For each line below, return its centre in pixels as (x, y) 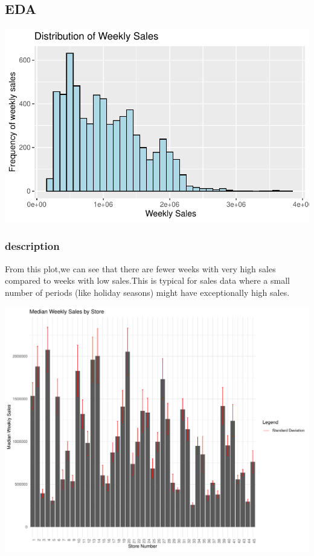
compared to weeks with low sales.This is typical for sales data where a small (147, 280)
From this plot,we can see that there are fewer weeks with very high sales (140, 268)
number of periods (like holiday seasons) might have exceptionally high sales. (147, 292)
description (32, 246)
